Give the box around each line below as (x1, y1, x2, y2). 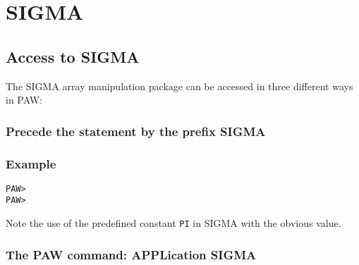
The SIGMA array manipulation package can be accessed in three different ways (6, 78, 353, 93)
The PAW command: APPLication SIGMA (6, 245, 257, 263)
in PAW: (6, 92, 42, 107)
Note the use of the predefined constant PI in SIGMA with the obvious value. (6, 216, 341, 230)
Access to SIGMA (6, 45, 140, 67)
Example (6, 154, 56, 172)
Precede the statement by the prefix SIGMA (6, 122, 266, 140)
